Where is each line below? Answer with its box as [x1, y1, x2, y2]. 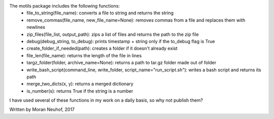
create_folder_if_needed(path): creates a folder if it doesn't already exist [26, 46, 178, 52]
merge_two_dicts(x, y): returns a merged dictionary [26, 81, 134, 87]
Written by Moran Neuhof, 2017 [9, 106, 75, 112]
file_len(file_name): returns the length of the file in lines [26, 52, 142, 58]
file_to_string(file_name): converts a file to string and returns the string [26, 10, 174, 16]
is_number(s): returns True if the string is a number [26, 88, 133, 94]
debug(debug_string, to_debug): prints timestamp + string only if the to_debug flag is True [26, 38, 215, 44]
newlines [26, 24, 46, 30]
